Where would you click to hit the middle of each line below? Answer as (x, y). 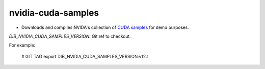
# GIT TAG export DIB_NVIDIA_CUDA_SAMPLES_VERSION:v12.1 (85, 56)
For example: (22, 45)
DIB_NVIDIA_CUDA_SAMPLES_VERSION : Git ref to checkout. (70, 36)
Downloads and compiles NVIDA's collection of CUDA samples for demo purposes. (105, 27)
